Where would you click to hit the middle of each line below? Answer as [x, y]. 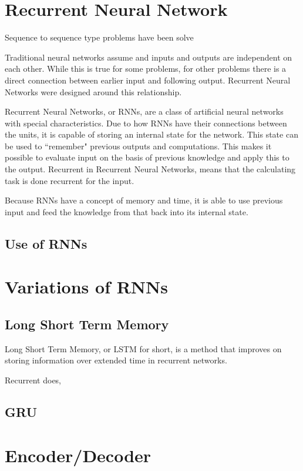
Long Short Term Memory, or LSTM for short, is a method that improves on [143, 348]
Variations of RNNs [86, 287]
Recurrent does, [33, 380]
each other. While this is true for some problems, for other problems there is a [146, 69]
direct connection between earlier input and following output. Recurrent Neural [148, 80]
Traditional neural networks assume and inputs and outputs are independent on [149, 57]
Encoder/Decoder [78, 455]
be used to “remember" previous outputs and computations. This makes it [138, 146]
